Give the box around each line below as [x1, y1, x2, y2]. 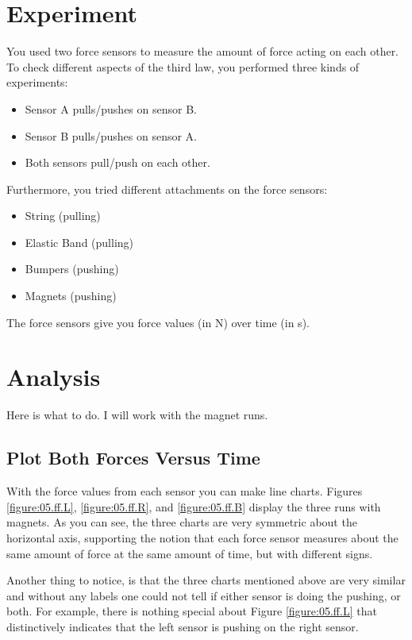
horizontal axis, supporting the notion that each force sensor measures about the [6, 529, 399, 546]
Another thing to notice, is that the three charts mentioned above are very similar [6, 572, 406, 588]
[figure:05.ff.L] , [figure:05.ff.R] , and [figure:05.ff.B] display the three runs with [6, 498, 381, 515]
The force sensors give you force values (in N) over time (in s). [6, 314, 310, 330]
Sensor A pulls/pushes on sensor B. [25, 100, 197, 117]
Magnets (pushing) [25, 287, 117, 304]
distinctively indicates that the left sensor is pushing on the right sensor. [6, 618, 359, 634]
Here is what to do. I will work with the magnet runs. [6, 407, 268, 423]
